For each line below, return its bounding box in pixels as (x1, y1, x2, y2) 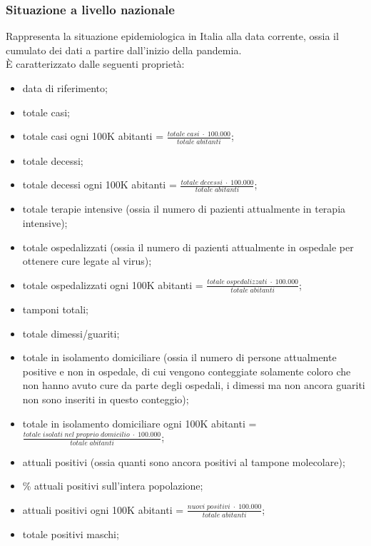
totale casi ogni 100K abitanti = (22, 128, 164, 143)
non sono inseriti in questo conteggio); (22, 392, 189, 407)
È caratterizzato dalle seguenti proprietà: (6, 56, 185, 71)
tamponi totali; (22, 302, 88, 317)
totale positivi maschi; (22, 527, 119, 542)
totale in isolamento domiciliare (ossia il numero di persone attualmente (22, 350, 337, 365)
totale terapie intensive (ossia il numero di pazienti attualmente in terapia (22, 201, 346, 216)
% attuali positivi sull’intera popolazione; (22, 478, 203, 493)
